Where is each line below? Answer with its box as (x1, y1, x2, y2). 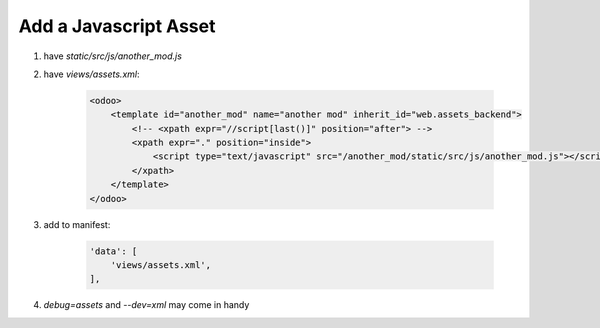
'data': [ (89, 245, 138, 257)
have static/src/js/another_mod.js (43, 50, 182, 62)
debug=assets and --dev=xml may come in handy (43, 299, 250, 311)
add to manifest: (43, 218, 111, 230)
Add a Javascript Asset (18, 15, 216, 37)
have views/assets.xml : (43, 68, 140, 80)
